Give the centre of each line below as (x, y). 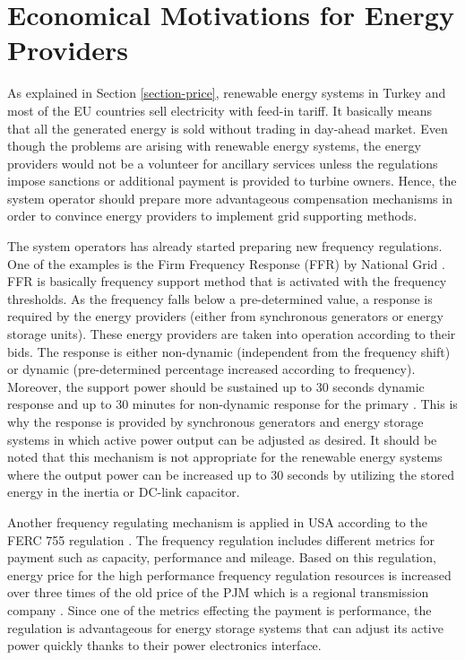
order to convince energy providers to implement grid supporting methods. (212, 216)
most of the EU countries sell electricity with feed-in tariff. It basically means (220, 110)
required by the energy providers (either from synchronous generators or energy (225, 316)
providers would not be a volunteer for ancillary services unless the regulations (223, 163)
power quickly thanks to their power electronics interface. (164, 645)
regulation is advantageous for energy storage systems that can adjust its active (225, 627)
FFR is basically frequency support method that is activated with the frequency (227, 281)
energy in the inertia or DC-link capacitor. (124, 492)
